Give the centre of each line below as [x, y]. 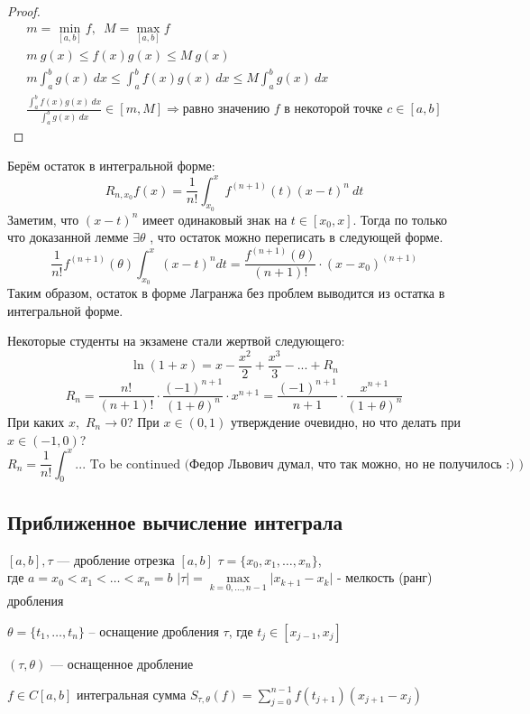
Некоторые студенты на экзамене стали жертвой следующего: [176, 341]
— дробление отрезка [116, 559]
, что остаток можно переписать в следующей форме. [297, 237]
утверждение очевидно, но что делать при [346, 421]
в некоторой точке [334, 110]
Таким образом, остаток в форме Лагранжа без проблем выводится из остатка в [226, 293]
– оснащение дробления [154, 631]
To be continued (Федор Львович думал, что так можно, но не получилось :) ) [306, 464]
